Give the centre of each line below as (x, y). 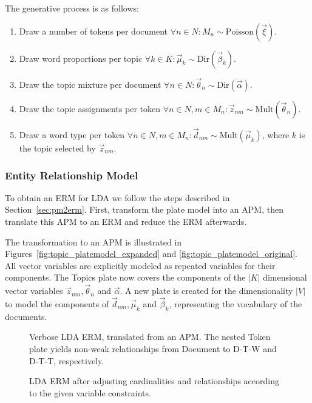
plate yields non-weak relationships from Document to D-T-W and (153, 349)
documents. (26, 316)
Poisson (240, 32)
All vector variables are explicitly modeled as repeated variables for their (140, 265)
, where (276, 135)
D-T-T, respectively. (67, 360)
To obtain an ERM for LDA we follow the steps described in (117, 197)
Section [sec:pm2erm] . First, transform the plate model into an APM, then (144, 209)
